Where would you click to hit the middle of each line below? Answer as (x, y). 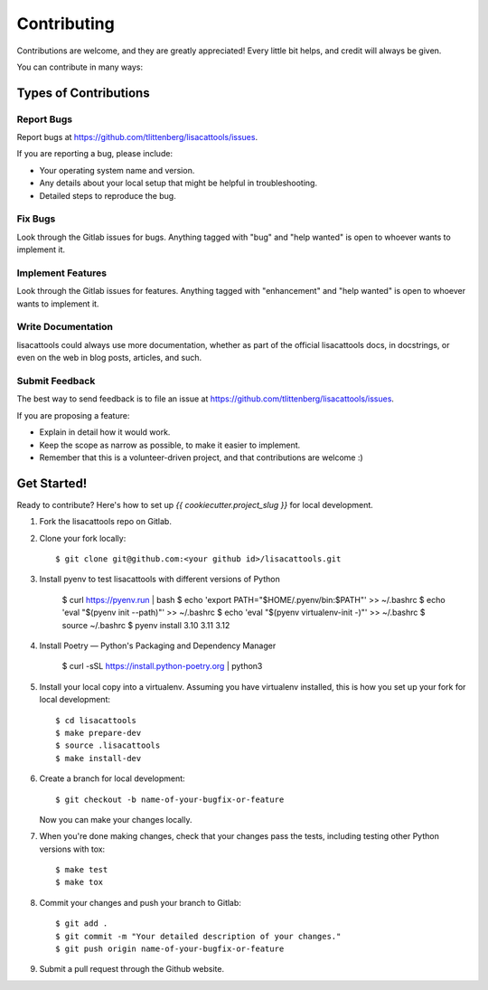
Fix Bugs (36, 219)
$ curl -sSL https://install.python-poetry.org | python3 (162, 666)
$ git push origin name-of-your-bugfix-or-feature (170, 949)
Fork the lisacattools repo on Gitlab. (105, 522)
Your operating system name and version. (117, 170)
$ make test (82, 870)
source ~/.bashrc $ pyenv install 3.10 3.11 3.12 (146, 625)
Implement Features (62, 273)
